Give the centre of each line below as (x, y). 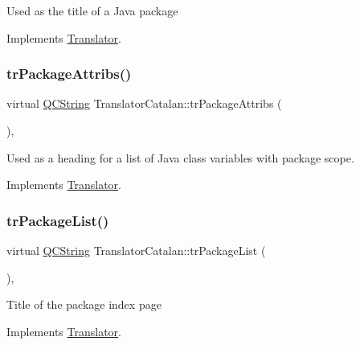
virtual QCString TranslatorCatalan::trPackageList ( (136, 250)
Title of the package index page (84, 304)
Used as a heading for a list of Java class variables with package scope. (180, 157)
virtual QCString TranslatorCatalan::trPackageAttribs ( (144, 103)
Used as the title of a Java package (92, 10)
